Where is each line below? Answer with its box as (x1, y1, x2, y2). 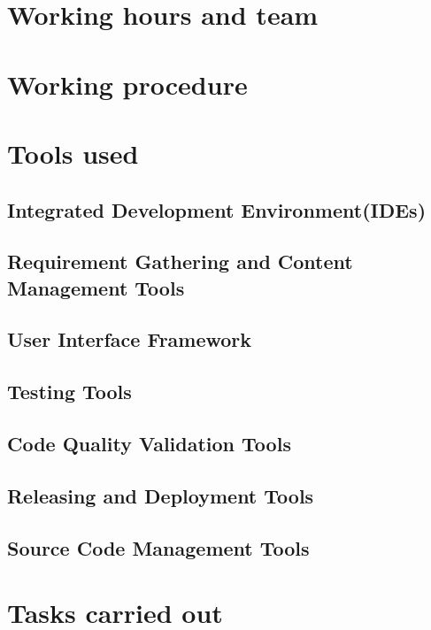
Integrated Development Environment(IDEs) (7, 196, 427, 223)
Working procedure (7, 65, 248, 102)
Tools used (7, 134, 139, 171)
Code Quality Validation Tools (7, 430, 291, 457)
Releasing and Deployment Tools (7, 481, 314, 509)
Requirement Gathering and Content (7, 248, 353, 275)
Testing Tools (7, 378, 132, 405)
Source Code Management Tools (7, 534, 310, 561)
